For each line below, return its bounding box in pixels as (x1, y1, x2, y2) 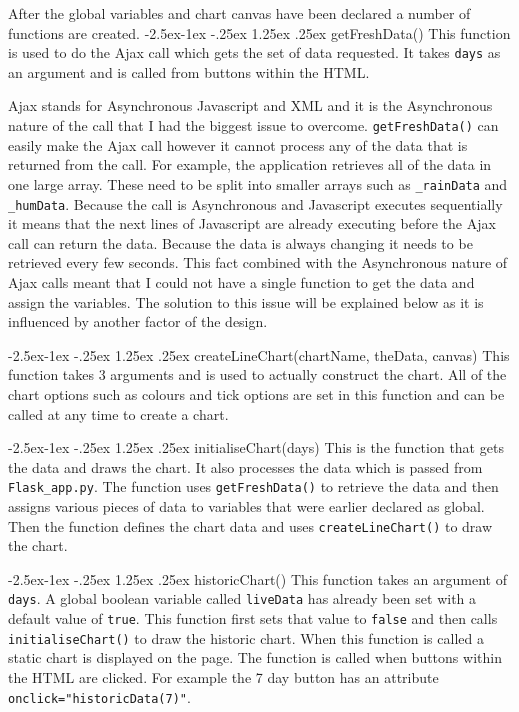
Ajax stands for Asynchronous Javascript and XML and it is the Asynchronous (8, 95, 493, 116)
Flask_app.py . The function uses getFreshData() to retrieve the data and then (8, 476, 499, 497)
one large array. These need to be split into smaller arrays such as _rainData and (8, 173, 508, 194)
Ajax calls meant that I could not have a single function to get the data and (8, 271, 475, 292)
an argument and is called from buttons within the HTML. (8, 61, 370, 82)
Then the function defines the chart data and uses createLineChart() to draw (8, 515, 493, 536)
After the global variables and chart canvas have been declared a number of (8, 3, 471, 23)
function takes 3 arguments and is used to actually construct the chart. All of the (8, 364, 507, 385)
